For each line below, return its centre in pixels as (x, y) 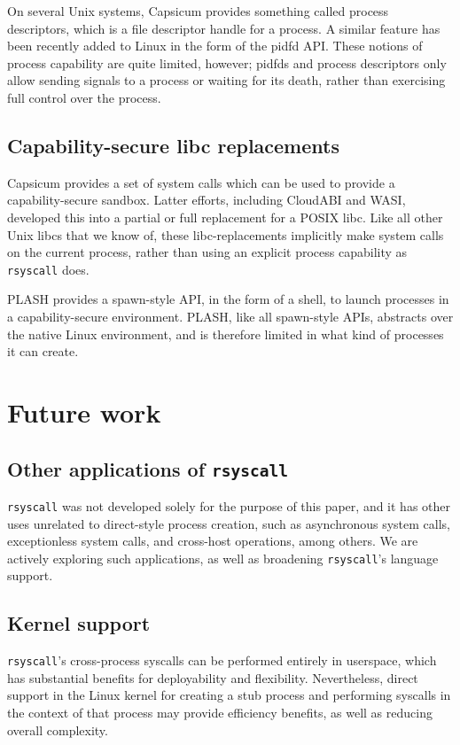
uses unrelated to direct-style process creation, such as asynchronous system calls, (229, 523)
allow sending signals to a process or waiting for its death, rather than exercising (226, 80)
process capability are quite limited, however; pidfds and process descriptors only (227, 62)
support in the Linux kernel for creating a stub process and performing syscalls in (229, 695)
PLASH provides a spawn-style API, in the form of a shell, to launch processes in (228, 299)
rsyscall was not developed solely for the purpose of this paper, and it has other (229, 505)
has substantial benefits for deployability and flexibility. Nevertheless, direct (213, 677)
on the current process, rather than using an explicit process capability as (207, 252)
